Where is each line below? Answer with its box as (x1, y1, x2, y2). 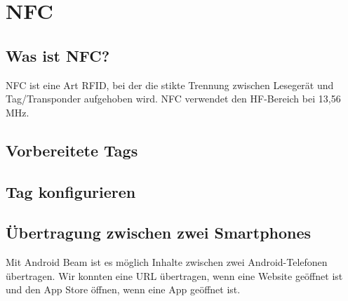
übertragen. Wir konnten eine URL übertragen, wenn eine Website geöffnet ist (6, 268, 343, 283)
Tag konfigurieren (6, 180, 136, 202)
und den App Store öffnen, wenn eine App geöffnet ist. (6, 282, 241, 297)
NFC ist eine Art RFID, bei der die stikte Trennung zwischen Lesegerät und (6, 77, 334, 92)
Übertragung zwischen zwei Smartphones (6, 222, 312, 243)
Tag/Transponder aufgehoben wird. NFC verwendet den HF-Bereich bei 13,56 (6, 91, 341, 106)
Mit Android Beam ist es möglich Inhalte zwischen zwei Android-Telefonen (6, 255, 328, 269)
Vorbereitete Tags (6, 139, 138, 161)
